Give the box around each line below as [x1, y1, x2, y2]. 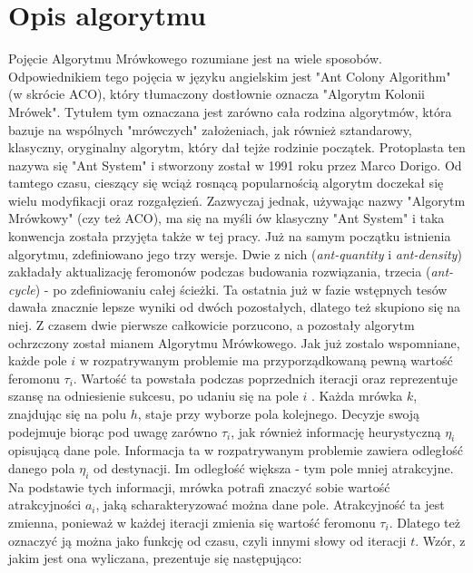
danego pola [8, 458, 75, 477]
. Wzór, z [415, 530, 466, 549]
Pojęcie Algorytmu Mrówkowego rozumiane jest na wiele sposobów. [8, 49, 382, 68]
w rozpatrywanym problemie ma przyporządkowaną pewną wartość [79, 351, 453, 370]
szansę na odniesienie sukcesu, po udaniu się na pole [8, 386, 299, 405]
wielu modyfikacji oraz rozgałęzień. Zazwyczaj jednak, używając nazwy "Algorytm [8, 190, 466, 209]
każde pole [8, 351, 67, 370]
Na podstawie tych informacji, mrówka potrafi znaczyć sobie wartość [8, 477, 390, 496]
